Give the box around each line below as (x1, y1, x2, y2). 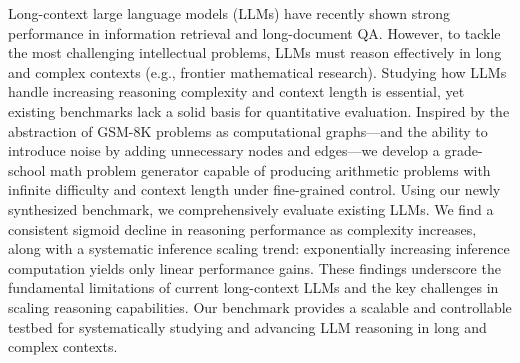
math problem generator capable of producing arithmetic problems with (50, 159, 491, 180)
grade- (444, 140, 483, 161)
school (8, 159, 46, 180)
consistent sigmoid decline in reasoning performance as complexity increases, (8, 218, 477, 239)
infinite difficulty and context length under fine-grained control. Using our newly (8, 179, 501, 200)
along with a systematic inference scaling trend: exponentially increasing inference (8, 238, 510, 259)
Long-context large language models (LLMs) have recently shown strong (8, 3, 450, 23)
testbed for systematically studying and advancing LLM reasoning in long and (8, 316, 487, 337)
